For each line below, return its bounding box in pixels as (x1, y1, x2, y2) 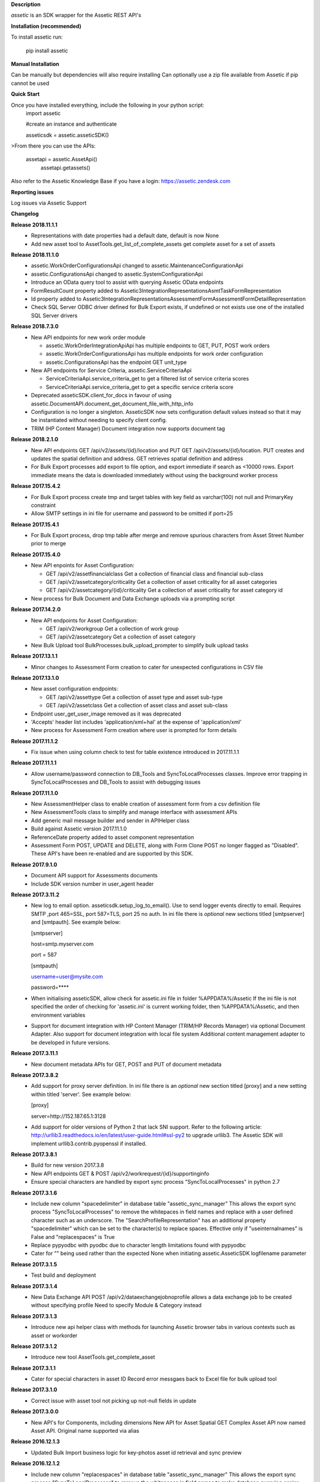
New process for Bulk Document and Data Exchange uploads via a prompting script (31, 595, 235, 602)
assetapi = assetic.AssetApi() (25, 156, 98, 163)
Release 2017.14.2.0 (11, 606, 61, 613)
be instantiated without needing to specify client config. (31, 417, 167, 424)
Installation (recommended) (11, 23, 82, 30)
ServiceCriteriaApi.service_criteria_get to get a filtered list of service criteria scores (46, 375, 249, 382)
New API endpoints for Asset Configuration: (31, 617, 138, 624)
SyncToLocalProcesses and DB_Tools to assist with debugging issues (31, 778, 201, 785)
